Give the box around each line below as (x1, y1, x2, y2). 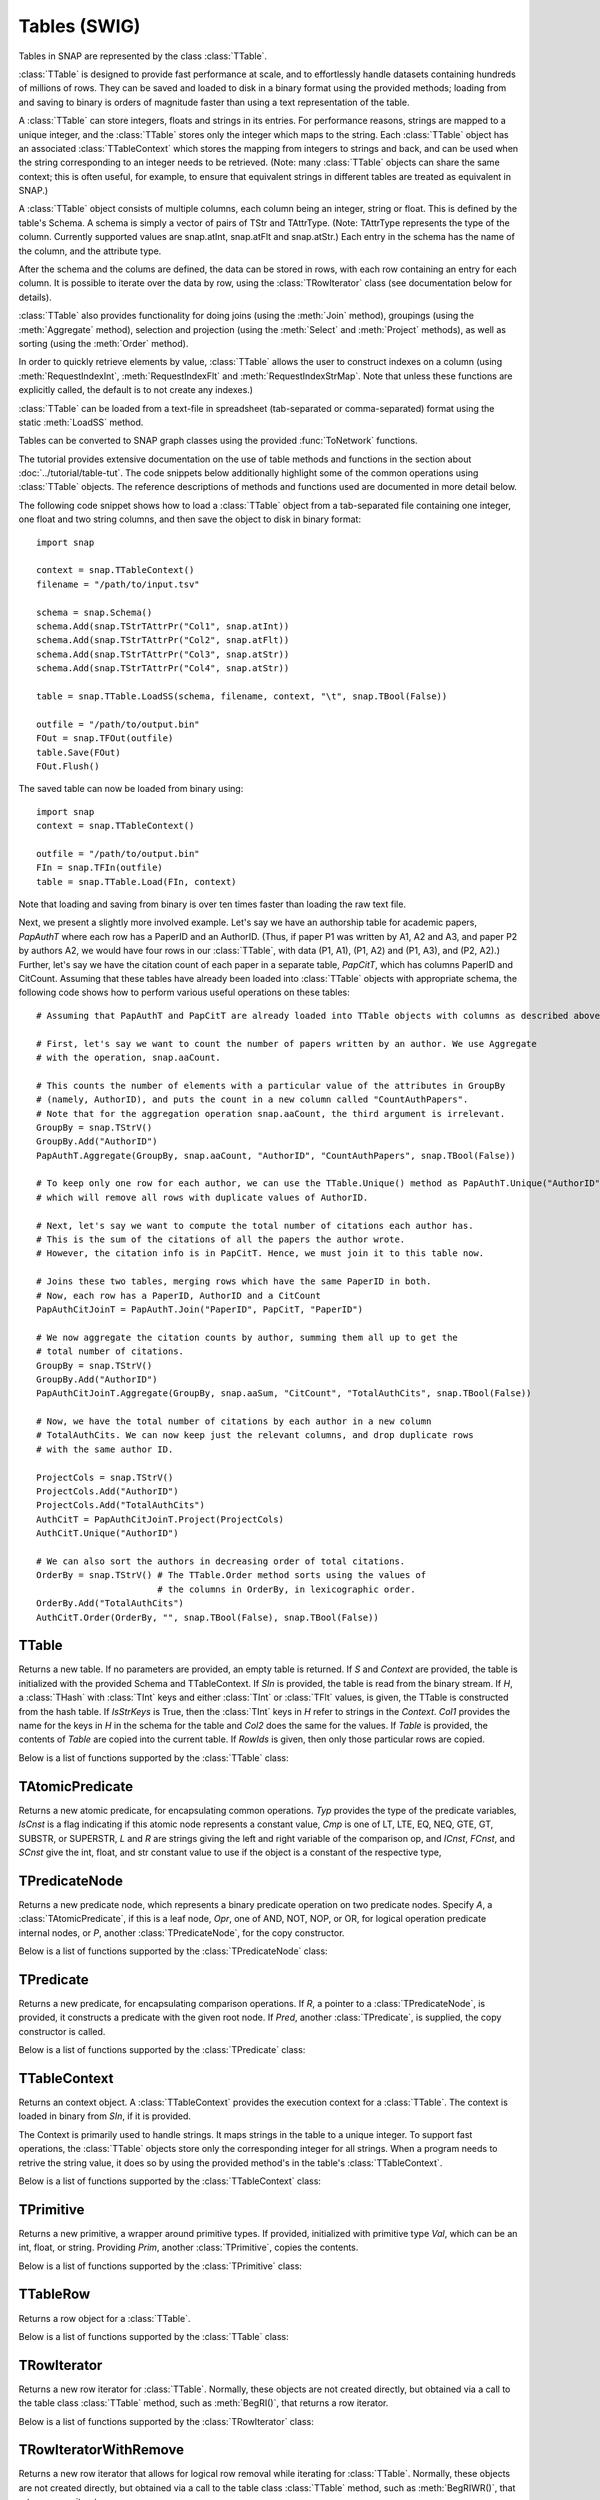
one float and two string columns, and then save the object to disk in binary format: (18, 513, 362, 525)
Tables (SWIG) (18, 15, 141, 37)
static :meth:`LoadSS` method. (18, 416, 144, 428)
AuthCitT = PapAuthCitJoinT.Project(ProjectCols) (36, 1513, 285, 1525)
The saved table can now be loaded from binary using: (18, 783, 244, 795)
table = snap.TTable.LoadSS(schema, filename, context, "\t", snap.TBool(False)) (36, 690, 448, 702)
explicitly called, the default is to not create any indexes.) (18, 384, 254, 396)
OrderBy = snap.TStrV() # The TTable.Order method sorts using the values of (36, 1570, 427, 1581)
